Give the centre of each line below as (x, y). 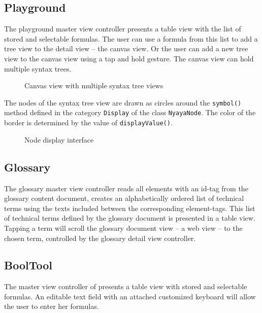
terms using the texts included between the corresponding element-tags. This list (130, 208)
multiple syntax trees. (38, 68)
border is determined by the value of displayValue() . (88, 123)
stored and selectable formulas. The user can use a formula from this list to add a (131, 38)
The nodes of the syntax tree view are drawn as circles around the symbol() (123, 102)
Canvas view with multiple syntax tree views (94, 85)
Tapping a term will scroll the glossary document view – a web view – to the (123, 228)
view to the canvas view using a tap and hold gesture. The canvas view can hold (129, 58)
